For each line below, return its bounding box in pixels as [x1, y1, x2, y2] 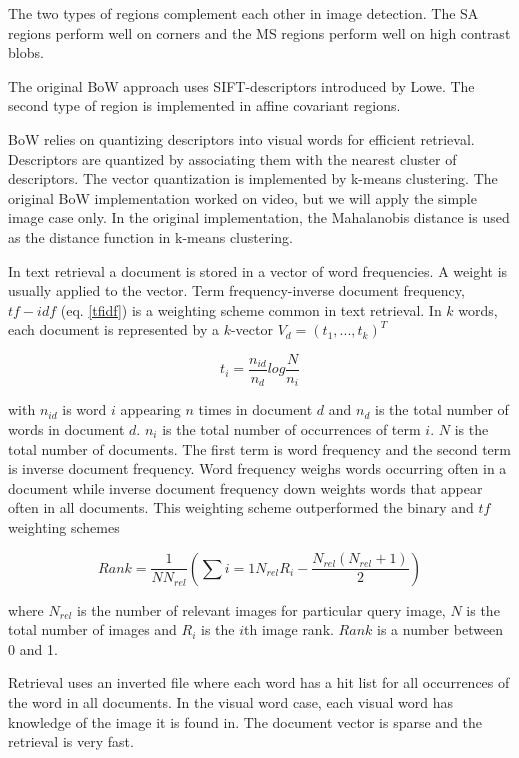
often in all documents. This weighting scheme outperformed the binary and [8, 497, 474, 518]
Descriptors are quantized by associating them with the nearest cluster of [8, 148, 457, 169]
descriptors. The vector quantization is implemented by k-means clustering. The [8, 168, 498, 189]
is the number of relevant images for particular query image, [77, 599, 446, 620]
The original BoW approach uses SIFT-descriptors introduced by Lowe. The [8, 75, 475, 96]
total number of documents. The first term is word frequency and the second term [8, 438, 511, 459]
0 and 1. [8, 638, 58, 659]
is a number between [377, 619, 504, 640]
